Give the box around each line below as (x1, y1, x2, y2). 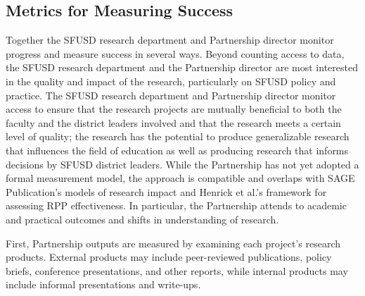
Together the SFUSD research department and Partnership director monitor (6, 32, 334, 47)
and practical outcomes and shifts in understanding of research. (6, 211, 279, 226)
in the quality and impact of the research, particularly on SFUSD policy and (6, 73, 336, 88)
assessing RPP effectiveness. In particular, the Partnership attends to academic (6, 198, 347, 213)
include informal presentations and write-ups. (6, 277, 201, 292)
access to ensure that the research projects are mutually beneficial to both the (6, 101, 342, 116)
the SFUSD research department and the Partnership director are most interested (6, 60, 358, 75)
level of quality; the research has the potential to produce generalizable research (6, 129, 350, 144)
